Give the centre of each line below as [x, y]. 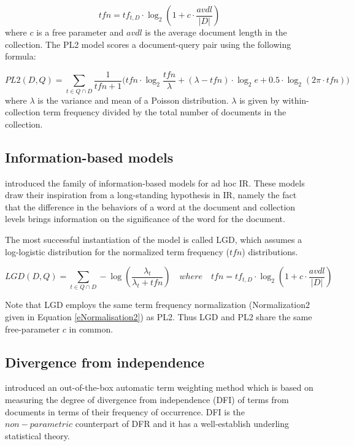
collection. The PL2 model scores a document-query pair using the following [148, 44]
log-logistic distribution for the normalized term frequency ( [117, 251]
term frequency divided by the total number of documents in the [165, 112]
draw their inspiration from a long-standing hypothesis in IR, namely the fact [151, 195]
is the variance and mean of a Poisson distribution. [133, 100]
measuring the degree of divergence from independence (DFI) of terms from [147, 400]
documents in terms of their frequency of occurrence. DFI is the [125, 411]
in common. [91, 329]
